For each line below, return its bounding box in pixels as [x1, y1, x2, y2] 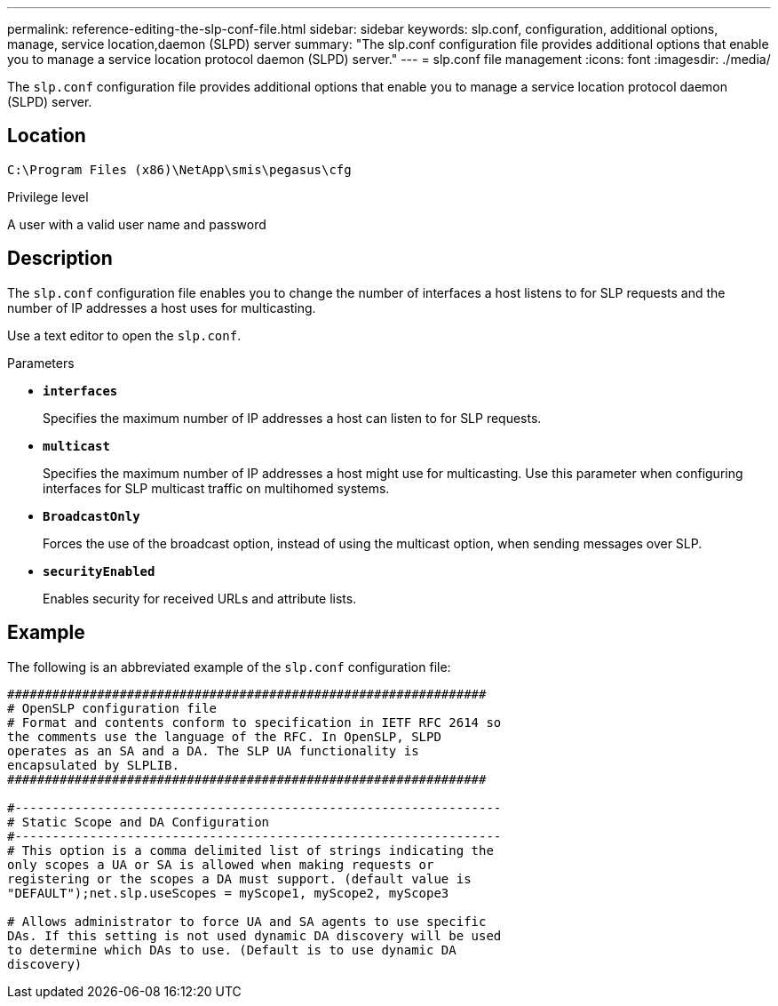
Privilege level [7, 188, 89, 204]
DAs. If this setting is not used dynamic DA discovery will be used [7, 928, 502, 943]
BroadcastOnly [43, 508, 140, 523]
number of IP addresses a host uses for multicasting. [7, 299, 316, 315]
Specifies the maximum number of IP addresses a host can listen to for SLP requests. [43, 410, 542, 426]
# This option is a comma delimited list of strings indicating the [7, 842, 494, 858]
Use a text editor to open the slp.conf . [7, 327, 242, 343]
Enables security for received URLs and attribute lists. [43, 590, 357, 606]
